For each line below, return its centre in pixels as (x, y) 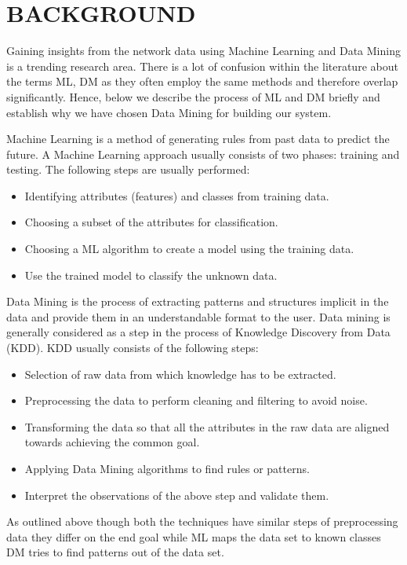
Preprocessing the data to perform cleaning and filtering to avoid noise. (196, 400)
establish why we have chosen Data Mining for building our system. (169, 112)
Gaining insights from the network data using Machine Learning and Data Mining (203, 51)
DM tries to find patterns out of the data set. (115, 552)
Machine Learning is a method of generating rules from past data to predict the (198, 139)
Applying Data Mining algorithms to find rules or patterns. (167, 468)
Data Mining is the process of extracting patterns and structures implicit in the (198, 301)
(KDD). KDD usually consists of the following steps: (133, 348)
